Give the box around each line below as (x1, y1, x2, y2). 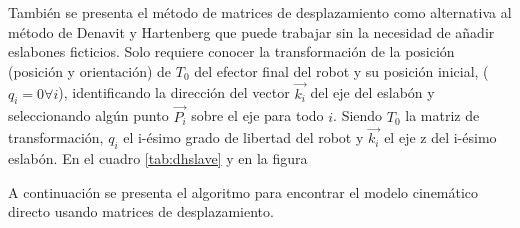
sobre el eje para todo (191, 105, 324, 126)
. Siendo (333, 105, 383, 126)
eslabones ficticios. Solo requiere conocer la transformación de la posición (8, 41, 455, 62)
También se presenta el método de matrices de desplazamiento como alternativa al (8, 2, 512, 22)
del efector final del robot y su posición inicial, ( (194, 60, 489, 81)
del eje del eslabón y (310, 82, 435, 103)
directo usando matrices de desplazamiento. (8, 201, 274, 222)
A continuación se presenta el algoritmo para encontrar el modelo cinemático (8, 181, 479, 202)
